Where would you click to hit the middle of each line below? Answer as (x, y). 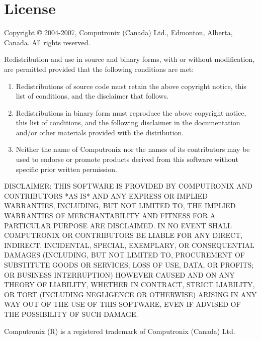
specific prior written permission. (66, 169)
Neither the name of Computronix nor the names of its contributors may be (133, 149)
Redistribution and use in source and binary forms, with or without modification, (129, 59)
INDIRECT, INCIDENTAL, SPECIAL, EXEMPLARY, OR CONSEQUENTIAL (129, 245)
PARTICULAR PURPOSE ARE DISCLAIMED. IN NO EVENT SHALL (118, 225)
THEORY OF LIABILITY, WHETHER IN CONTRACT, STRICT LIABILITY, (129, 284)
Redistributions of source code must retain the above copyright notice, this (131, 86)
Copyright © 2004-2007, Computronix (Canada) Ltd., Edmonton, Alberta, (118, 32)
